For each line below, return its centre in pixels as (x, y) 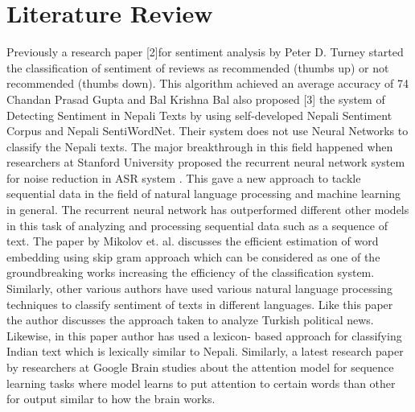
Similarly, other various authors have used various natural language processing (199, 288)
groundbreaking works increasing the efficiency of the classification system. (191, 272)
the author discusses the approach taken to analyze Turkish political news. (190, 320)
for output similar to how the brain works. (111, 399)
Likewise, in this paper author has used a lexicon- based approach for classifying (204, 335)
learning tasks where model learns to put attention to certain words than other (201, 383)
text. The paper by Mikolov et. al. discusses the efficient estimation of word (193, 241)
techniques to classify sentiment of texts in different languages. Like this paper (200, 304)
